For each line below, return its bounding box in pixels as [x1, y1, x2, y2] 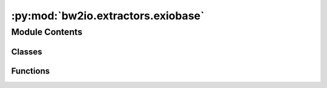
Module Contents [11, 27, 83, 37]
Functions [11, 66, 50, 76]
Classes [11, 46, 42, 57]
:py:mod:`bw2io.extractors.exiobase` [11, 9, 205, 22]
